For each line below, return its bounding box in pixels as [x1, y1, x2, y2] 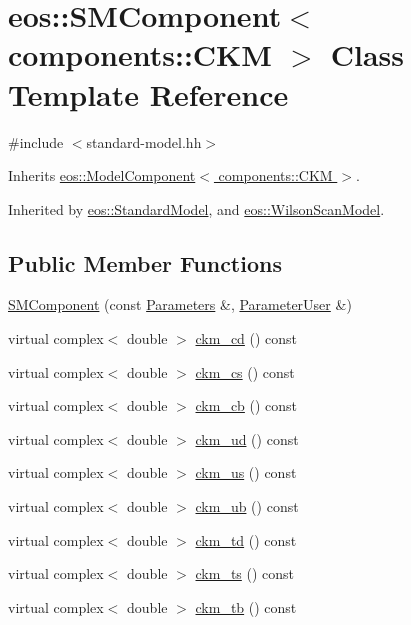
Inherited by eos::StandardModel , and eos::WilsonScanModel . [8, 198, 385, 219]
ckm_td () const [195, 529, 297, 550]
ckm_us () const [195, 462, 297, 483]
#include [8, 131, 64, 152]
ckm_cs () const [195, 361, 295, 382]
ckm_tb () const [195, 596, 297, 617]
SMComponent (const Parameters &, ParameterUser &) [8, 294, 352, 315]
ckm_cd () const [195, 328, 298, 349]
